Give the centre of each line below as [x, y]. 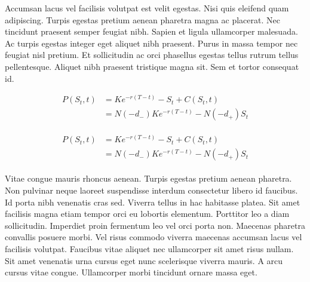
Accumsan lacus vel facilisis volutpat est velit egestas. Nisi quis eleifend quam [147, 8]
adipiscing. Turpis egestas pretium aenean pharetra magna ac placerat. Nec [142, 19]
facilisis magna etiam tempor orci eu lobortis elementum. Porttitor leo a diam [147, 214]
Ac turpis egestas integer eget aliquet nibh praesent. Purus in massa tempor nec [151, 43]
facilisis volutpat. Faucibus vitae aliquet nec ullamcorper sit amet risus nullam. [149, 248]
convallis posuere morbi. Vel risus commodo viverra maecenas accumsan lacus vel [154, 237]
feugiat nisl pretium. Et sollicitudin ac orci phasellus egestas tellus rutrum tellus [152, 55]
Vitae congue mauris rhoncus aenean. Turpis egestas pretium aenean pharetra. [148, 178]
